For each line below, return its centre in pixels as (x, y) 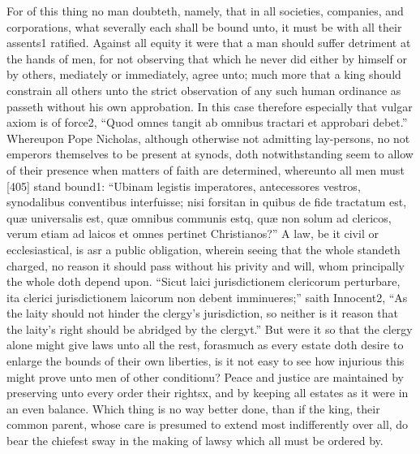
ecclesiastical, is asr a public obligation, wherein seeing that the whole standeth (204, 249)
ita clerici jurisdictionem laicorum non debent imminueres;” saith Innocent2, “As (207, 297)
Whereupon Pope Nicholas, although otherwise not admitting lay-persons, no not (208, 138)
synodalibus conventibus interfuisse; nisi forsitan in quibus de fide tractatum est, (207, 202)
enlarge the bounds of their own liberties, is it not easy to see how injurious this (206, 361)
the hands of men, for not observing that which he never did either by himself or (207, 58)
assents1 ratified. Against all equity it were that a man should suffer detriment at (209, 43)
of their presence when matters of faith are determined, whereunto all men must (206, 169)
